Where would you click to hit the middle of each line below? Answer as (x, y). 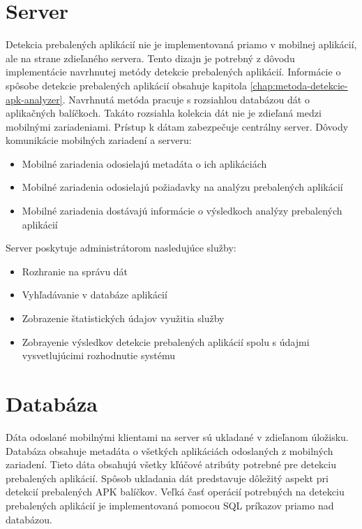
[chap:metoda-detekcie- (299, 85)
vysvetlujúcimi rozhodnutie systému (99, 355)
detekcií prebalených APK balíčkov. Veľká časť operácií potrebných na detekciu (175, 492)
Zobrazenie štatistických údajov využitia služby (123, 318)
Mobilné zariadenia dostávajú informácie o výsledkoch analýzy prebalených (182, 211)
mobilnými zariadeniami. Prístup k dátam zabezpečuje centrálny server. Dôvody (177, 126)
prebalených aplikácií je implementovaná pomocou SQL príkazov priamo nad (170, 505)
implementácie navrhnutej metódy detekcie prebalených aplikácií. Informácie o (173, 72)
